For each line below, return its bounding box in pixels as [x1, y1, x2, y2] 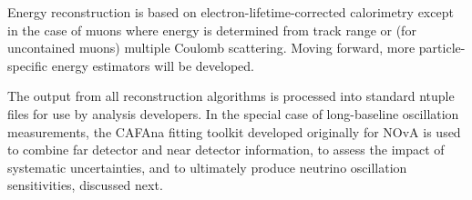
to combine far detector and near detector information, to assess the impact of [7, 140, 445, 159]
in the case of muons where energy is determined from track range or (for [7, 20, 416, 39]
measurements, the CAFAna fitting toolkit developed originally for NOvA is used [7, 122, 461, 141]
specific [7, 55, 48, 75]
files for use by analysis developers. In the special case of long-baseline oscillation [7, 104, 459, 123]
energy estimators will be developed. [51, 55, 254, 75]
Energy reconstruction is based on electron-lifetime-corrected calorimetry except [7, 3, 454, 21]
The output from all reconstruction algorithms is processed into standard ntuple [7, 86, 455, 105]
